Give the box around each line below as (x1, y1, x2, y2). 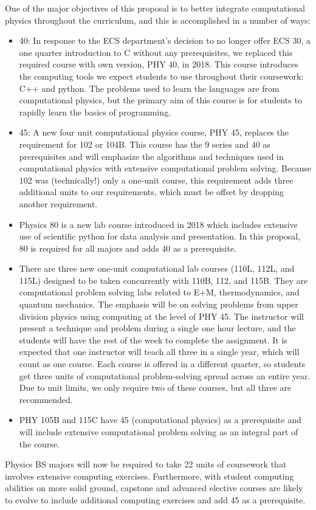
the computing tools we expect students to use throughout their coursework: (19, 69, 304, 82)
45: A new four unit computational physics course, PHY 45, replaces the (19, 126, 289, 139)
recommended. (19, 393, 73, 405)
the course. (19, 437, 60, 450)
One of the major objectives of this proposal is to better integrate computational (5, 2, 305, 14)
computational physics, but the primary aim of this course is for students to (19, 94, 302, 106)
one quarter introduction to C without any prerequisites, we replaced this (19, 46, 293, 58)
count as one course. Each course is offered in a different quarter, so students (19, 357, 306, 370)
